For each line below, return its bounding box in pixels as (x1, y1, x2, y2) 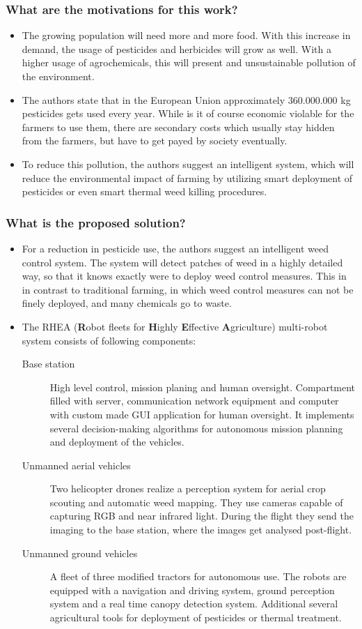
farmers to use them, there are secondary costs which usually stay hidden (22, 119, 335, 134)
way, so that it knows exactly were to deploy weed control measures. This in (22, 268, 347, 283)
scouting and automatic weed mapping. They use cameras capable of (49, 494, 343, 509)
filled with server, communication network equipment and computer (49, 393, 339, 408)
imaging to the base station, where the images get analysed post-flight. (49, 522, 352, 537)
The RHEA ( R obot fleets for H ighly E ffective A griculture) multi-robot (22, 319, 328, 333)
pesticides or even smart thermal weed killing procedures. (22, 184, 267, 199)
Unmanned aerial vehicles (22, 457, 131, 472)
